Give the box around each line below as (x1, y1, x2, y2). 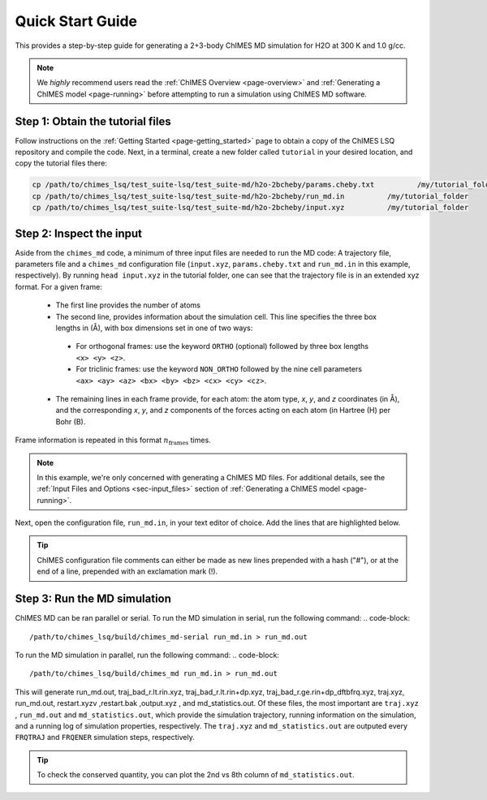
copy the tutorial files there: (15, 158, 107, 168)
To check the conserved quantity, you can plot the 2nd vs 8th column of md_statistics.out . (37, 770, 355, 780)
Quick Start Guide (15, 12, 138, 30)
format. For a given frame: (15, 282, 103, 291)
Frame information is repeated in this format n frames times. (15, 435, 211, 446)
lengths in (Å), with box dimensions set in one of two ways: (55, 323, 253, 333)
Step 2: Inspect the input (15, 226, 142, 240)
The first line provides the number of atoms (55, 300, 200, 310)
